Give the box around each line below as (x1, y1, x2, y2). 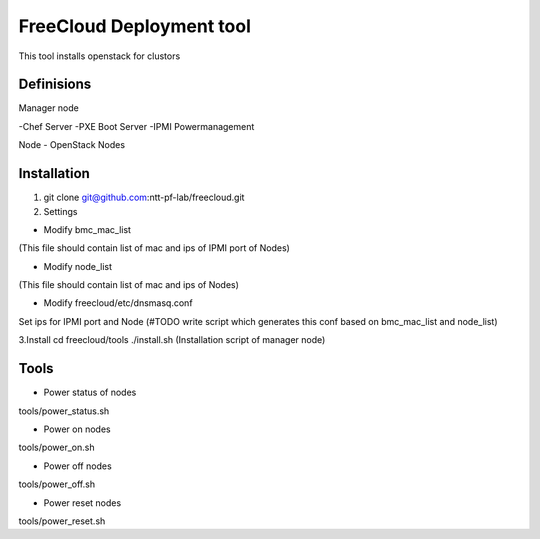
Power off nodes (43, 460, 112, 472)
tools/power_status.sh (18, 405, 110, 417)
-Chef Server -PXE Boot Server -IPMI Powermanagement (18, 120, 255, 132)
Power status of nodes (43, 386, 137, 399)
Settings (43, 205, 78, 217)
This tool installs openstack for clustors (18, 50, 181, 62)
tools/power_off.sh (18, 478, 95, 490)
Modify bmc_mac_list (43, 223, 132, 235)
